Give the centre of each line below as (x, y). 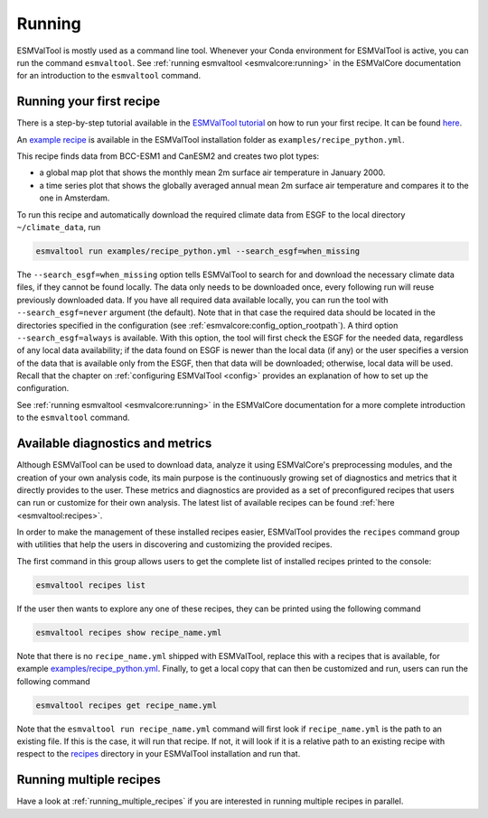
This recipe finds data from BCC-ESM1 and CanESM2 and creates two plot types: (168, 156)
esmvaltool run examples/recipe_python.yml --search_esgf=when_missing (198, 251)
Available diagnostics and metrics (114, 444)
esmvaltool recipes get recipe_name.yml (126, 705)
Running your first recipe (89, 102)
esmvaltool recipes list (91, 585)
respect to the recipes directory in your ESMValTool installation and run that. (159, 754)
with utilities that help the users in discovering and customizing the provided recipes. (175, 544)
